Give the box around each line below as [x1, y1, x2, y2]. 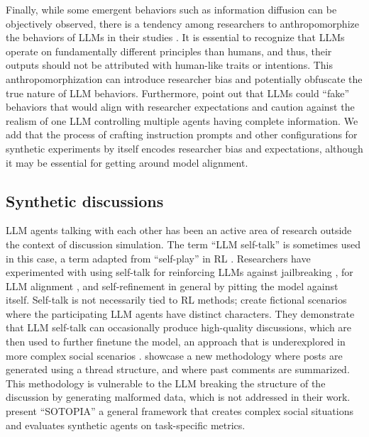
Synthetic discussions [6, 189, 164, 211]
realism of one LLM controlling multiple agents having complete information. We [6, 113, 358, 128]
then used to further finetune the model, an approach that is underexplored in [6, 334, 346, 349]
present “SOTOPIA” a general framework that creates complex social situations [6, 404, 353, 419]
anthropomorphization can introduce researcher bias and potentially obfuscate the [6, 71, 363, 86]
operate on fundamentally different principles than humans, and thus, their [6, 43, 332, 58]
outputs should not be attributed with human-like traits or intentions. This [6, 57, 334, 72]
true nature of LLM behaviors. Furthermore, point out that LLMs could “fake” [6, 85, 350, 100]
